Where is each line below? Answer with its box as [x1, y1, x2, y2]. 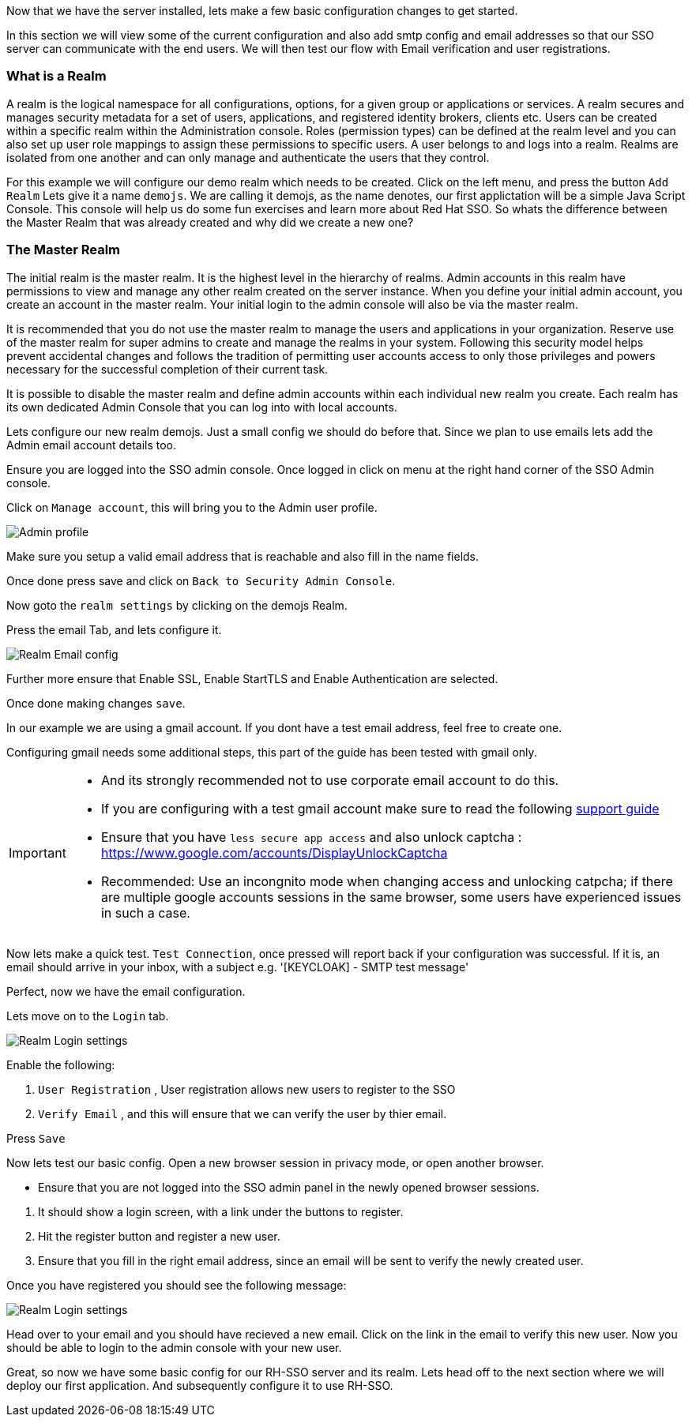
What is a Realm [6, 68, 107, 84]
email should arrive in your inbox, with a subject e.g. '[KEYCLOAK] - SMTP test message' [6, 959, 469, 974]
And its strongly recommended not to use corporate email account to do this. [100, 772, 559, 788]
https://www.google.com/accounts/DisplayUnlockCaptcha [100, 844, 448, 861]
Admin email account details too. [6, 437, 177, 452]
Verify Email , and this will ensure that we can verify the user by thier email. [38, 1106, 447, 1121]
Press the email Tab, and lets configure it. [6, 622, 222, 636]
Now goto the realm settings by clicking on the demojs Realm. [6, 598, 348, 612]
